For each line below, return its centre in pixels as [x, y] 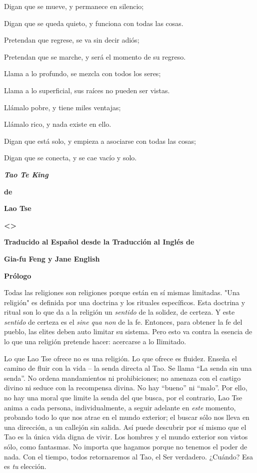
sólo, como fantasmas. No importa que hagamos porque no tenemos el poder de [126, 446]
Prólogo [18, 275]
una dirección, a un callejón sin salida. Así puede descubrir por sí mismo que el [125, 427]
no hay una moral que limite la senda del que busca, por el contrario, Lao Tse [123, 398]
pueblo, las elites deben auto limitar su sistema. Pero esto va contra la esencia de [128, 331]
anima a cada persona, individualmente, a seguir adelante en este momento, [120, 407]
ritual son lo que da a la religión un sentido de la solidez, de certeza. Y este [119, 312]
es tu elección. [25, 466]
